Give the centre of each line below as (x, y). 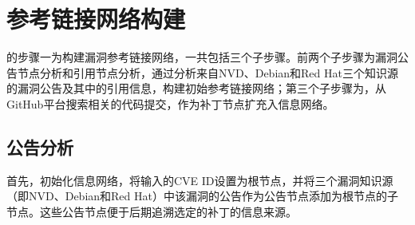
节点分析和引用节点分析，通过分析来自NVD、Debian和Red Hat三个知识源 (207, 72)
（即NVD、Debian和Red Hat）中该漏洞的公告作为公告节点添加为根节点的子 (202, 196)
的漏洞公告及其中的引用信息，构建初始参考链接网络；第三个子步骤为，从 (196, 88)
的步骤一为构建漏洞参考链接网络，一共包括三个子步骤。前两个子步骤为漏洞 (202, 57)
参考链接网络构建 (96, 19)
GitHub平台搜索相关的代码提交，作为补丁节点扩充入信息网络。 (170, 103)
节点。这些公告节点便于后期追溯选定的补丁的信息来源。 (152, 211)
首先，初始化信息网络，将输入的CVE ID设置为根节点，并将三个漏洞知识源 (200, 180)
